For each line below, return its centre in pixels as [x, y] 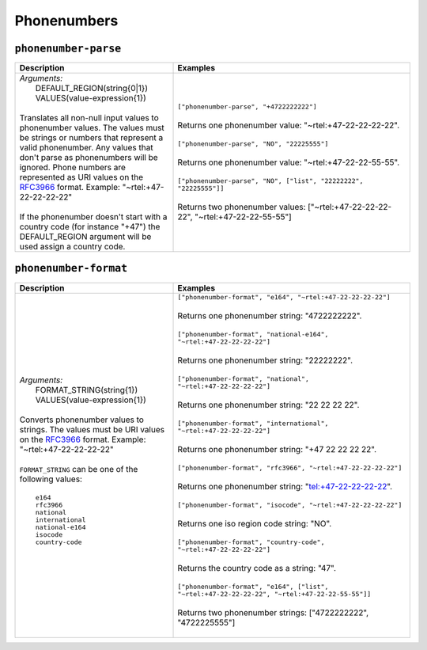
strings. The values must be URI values [92, 429]
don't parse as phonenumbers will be [89, 158]
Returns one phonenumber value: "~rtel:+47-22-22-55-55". [289, 162]
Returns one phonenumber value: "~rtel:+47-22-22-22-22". [289, 125]
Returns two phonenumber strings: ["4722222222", [273, 612]
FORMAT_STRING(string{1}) [87, 390]
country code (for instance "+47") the [90, 227]
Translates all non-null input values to [89, 118]
